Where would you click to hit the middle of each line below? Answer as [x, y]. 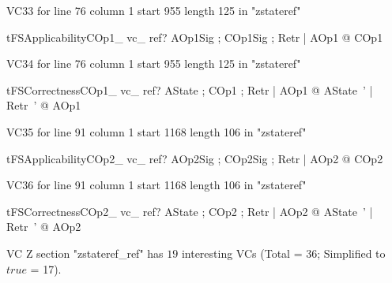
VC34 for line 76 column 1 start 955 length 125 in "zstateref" [154, 63]
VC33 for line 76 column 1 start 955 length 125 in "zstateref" [154, 10]
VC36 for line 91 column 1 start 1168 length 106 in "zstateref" [156, 185]
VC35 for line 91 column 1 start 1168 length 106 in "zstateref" [156, 131]
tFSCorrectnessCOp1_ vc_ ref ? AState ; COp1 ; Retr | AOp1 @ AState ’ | [190, 89]
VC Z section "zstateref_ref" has [85, 253]
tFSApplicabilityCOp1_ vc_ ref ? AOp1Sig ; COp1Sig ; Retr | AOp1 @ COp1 [195, 37]
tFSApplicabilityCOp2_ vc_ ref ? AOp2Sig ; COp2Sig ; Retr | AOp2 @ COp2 [195, 158]
